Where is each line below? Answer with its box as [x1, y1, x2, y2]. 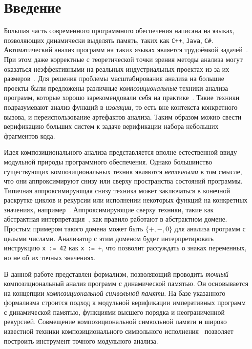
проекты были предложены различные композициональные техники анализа [4, 82, 228, 93]
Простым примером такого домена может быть [4, 224, 144, 234]
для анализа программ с [174, 224, 246, 234]
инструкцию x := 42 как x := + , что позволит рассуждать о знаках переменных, [4, 243, 247, 253]
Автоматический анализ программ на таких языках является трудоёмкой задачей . [4, 44, 248, 55]
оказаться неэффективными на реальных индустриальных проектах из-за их [4, 63, 230, 74]
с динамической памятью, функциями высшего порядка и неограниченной [4, 307, 225, 317]
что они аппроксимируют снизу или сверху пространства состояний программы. [4, 176, 243, 186]
